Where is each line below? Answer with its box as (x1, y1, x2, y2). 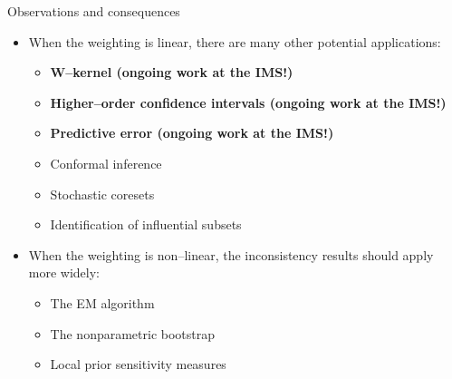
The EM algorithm (50, 293, 155, 312)
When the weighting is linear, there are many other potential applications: (28, 32, 441, 51)
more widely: (28, 263, 101, 282)
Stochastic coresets (50, 184, 155, 203)
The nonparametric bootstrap (50, 324, 216, 343)
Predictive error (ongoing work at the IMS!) (50, 123, 334, 142)
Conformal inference (50, 153, 162, 172)
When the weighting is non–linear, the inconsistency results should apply (28, 245, 434, 264)
